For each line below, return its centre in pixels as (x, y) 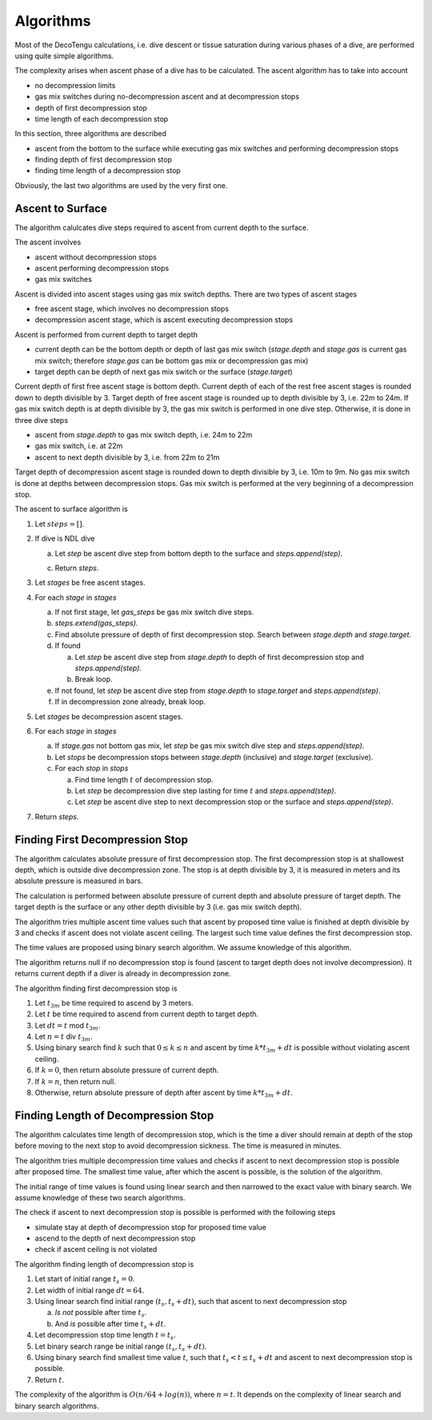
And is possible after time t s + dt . (110, 1324)
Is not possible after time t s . (101, 1313)
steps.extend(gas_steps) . (96, 623)
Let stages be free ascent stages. (90, 583)
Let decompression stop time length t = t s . (105, 1336)
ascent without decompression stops (96, 257)
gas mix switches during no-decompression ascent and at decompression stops (167, 97)
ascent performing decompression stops (102, 268)
